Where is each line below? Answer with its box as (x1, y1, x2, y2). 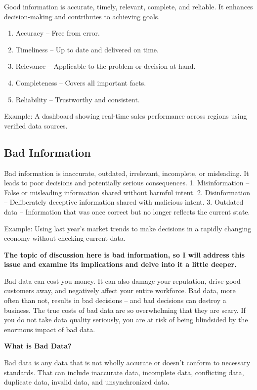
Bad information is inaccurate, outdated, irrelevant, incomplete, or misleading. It (4, 168, 249, 178)
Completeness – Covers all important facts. (15, 77, 146, 87)
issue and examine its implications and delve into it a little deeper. (4, 259, 237, 269)
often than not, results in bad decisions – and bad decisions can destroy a (4, 295, 226, 305)
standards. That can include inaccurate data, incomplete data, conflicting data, (4, 367, 244, 377)
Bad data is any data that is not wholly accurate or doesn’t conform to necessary (4, 357, 251, 368)
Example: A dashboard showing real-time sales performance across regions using (4, 111, 247, 121)
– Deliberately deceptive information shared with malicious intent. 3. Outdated (4, 197, 244, 207)
